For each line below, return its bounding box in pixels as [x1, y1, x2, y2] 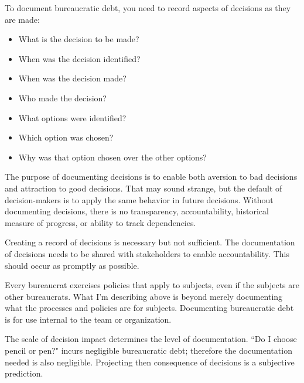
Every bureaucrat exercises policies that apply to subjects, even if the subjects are [5, 279, 299, 291]
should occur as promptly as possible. [5, 259, 139, 271]
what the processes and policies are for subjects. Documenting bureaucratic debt [5, 302, 294, 314]
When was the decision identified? [18, 52, 141, 64]
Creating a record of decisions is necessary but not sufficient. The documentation [5, 236, 295, 248]
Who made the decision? [18, 91, 107, 104]
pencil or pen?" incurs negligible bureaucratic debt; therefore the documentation [5, 344, 292, 357]
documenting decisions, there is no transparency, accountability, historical [5, 205, 269, 217]
